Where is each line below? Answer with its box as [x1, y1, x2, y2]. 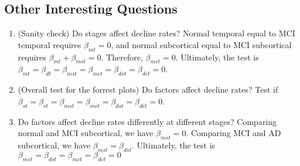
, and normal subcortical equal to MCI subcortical [111, 38, 292, 50]
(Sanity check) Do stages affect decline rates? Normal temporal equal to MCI [18, 27, 295, 39]
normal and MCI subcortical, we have [18, 127, 154, 139]
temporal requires [18, 38, 81, 50]
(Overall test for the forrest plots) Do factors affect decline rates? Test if [18, 83, 278, 96]
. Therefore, [101, 50, 143, 63]
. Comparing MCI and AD [186, 127, 281, 139]
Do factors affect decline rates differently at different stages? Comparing [18, 115, 277, 127]
